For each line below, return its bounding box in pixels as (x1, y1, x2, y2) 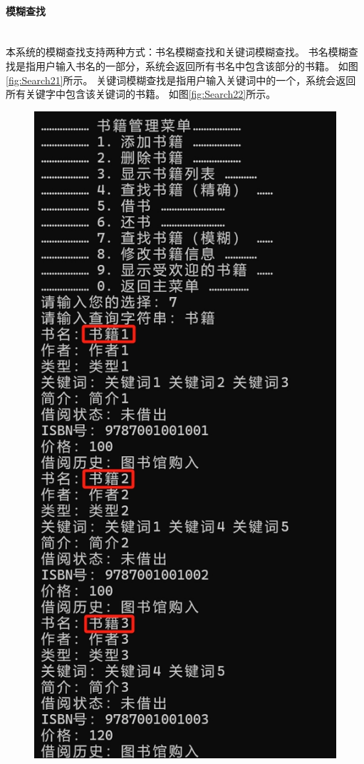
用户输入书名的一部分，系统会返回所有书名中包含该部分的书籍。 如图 (35, 58, 358, 73)
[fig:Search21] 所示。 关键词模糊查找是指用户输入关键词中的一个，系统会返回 (6, 72, 356, 87)
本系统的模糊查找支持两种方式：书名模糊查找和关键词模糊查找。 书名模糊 (6, 44, 348, 59)
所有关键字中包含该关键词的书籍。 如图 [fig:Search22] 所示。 (6, 86, 276, 101)
